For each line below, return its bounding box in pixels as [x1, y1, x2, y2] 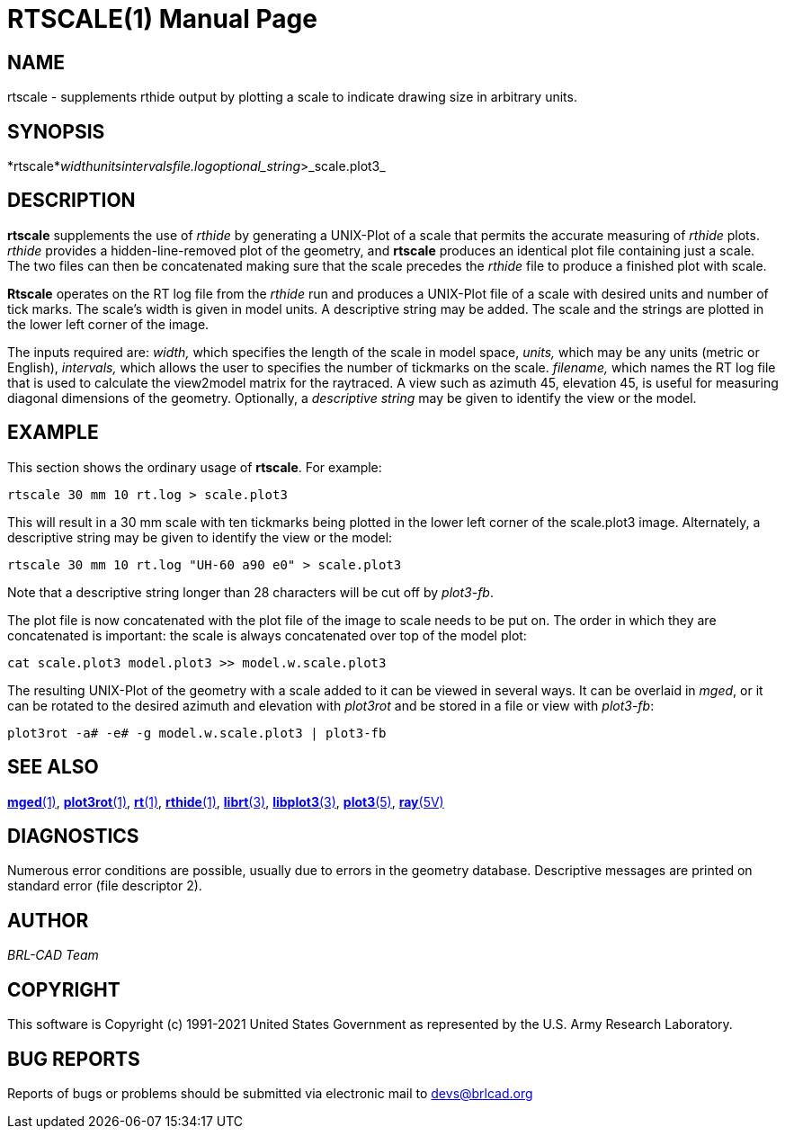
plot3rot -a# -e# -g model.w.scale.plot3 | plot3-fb [7, 725, 387, 740]
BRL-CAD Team [7, 947, 99, 963]
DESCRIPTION [7, 189, 136, 212]
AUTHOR [7, 908, 89, 932]
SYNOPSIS [7, 120, 105, 143]
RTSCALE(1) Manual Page [7, 4, 317, 34]
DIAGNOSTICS [7, 824, 139, 847]
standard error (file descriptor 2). [7, 878, 202, 894]
